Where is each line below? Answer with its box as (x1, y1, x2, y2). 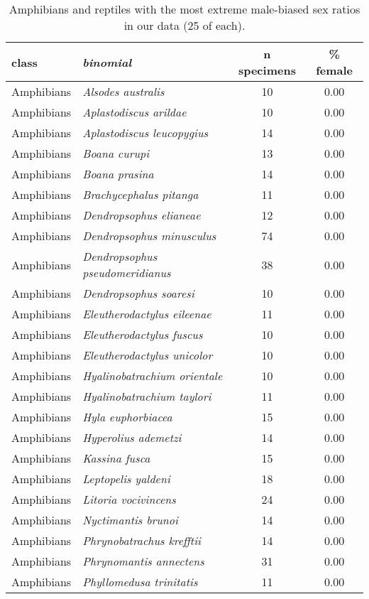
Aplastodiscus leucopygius (82, 124, 209, 141)
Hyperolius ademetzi (82, 429, 182, 446)
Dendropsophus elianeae (82, 207, 201, 223)
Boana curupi (82, 145, 150, 161)
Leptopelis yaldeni (82, 470, 170, 487)
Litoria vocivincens (82, 491, 176, 507)
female (316, 62, 353, 78)
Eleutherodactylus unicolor (82, 347, 213, 363)
